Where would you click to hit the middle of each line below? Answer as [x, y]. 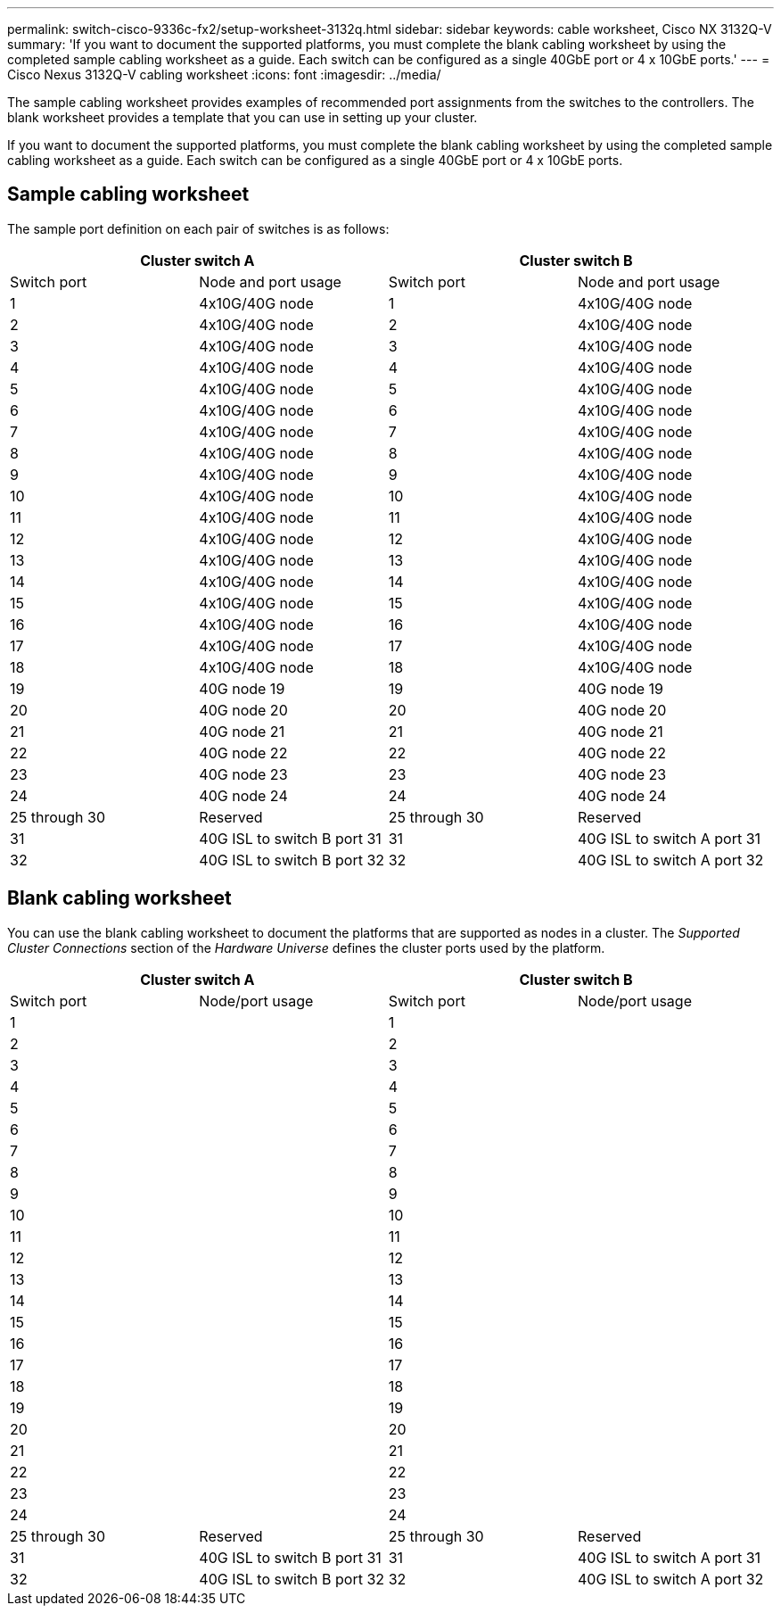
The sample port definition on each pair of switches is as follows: [198, 228]
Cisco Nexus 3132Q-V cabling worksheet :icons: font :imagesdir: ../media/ [224, 74]
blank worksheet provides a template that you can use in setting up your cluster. [243, 117]
